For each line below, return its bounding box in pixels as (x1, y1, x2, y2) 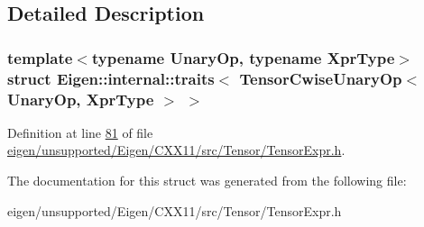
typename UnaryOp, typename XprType (91, 46, 395, 68)
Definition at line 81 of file (7, 123, 153, 141)
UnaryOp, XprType (7, 87, 154, 110)
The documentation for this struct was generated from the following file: (7, 171, 407, 190)
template (7, 46, 73, 68)
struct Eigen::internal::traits (7, 67, 215, 89)
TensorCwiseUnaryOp (239, 67, 402, 89)
